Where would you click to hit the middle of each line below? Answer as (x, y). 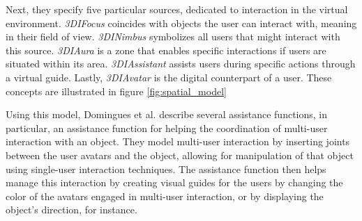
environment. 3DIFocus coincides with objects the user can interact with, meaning (181, 23)
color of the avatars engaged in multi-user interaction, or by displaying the (165, 196)
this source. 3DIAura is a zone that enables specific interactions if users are (166, 50)
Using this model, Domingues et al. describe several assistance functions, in (166, 114)
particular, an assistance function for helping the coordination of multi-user (167, 128)
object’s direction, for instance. (71, 210)
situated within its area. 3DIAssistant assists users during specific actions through (181, 64)
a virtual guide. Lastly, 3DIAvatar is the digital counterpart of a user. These (169, 77)
